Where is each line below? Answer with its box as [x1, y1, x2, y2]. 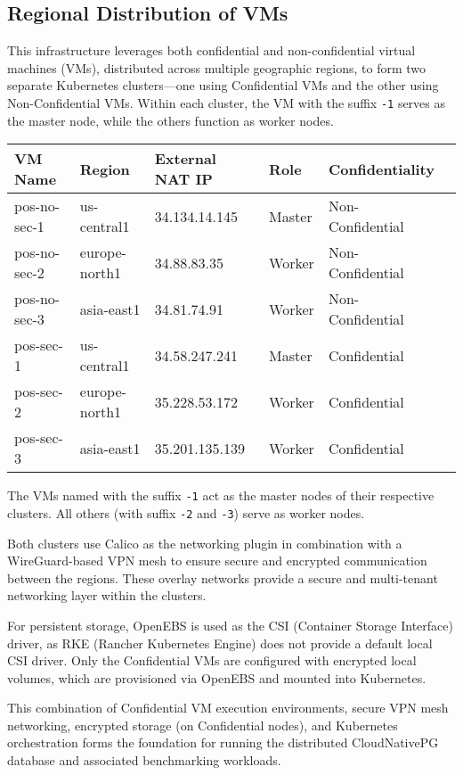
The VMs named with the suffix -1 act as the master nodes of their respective [7, 486, 435, 505]
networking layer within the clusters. [7, 586, 207, 605]
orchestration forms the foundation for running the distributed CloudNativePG [7, 733, 439, 752]
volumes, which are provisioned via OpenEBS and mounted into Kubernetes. [7, 668, 426, 687]
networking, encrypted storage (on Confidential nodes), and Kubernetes [7, 715, 398, 734]
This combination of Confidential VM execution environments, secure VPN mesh [7, 698, 449, 717]
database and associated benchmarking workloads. [7, 751, 281, 770]
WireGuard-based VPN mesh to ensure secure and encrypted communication [7, 551, 427, 570]
